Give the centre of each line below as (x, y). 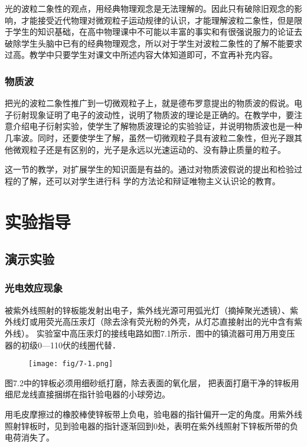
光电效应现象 (34, 288)
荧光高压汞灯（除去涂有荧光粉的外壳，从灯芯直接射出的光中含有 (170, 322)
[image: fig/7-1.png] (71, 364)
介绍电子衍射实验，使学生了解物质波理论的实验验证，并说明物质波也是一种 (157, 126)
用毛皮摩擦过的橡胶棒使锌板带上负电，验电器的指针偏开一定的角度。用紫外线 (153, 414)
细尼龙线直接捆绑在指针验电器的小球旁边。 (87, 394)
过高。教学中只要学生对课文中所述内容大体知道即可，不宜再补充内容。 (141, 55)
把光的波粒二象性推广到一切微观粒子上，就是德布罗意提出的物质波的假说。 (149, 103)
